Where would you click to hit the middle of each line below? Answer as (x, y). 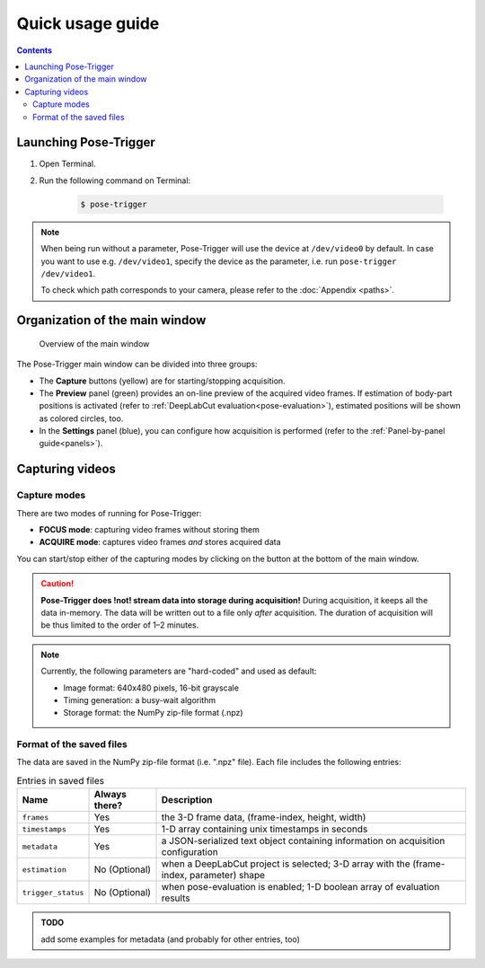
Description (187, 800)
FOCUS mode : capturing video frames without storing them (150, 530)
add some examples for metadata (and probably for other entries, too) (171, 939)
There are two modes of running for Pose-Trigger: (109, 513)
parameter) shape (227, 876)
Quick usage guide (88, 23)
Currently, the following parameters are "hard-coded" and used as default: (179, 671)
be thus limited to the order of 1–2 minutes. (120, 625)
